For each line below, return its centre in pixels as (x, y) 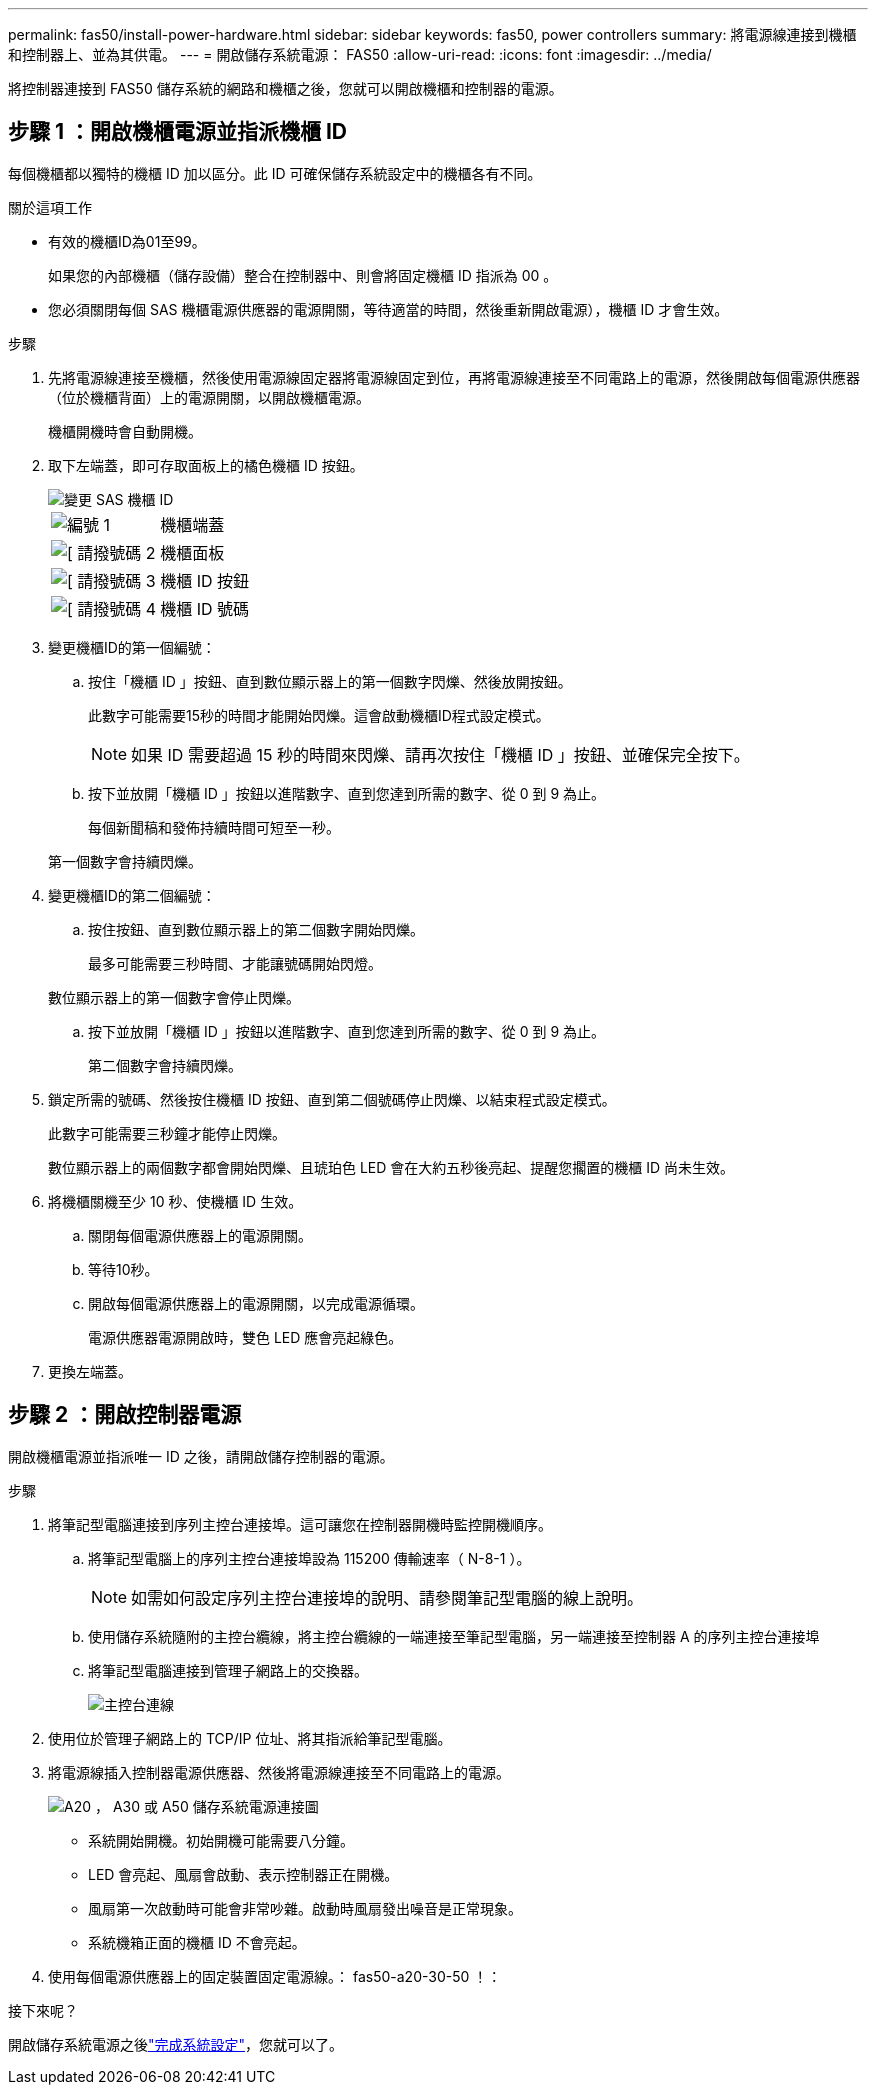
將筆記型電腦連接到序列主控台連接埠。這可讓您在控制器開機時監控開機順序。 (300, 1524)
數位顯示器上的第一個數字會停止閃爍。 (174, 997)
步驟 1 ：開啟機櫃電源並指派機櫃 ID (178, 132)
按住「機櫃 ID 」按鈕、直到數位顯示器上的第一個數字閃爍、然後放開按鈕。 (330, 681)
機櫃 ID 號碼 (205, 608)
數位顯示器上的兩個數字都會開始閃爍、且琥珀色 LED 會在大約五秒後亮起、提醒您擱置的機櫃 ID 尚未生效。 (391, 1167)
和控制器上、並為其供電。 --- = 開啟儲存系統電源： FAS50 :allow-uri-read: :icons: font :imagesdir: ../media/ (360, 54)
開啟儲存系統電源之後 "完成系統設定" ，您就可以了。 (176, 2044)
